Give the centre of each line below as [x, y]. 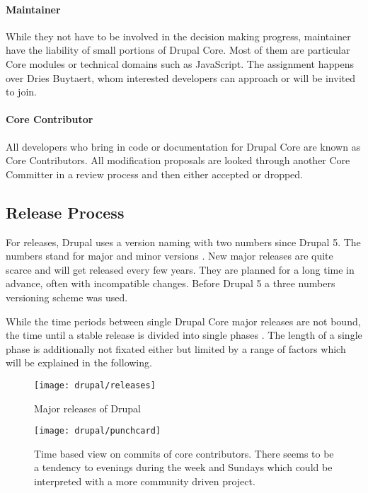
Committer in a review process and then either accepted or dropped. [154, 174]
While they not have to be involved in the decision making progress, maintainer [178, 36]
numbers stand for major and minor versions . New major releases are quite [169, 256]
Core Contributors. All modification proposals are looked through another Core [178, 160]
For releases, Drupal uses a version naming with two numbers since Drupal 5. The [183, 242]
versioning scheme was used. [67, 297]
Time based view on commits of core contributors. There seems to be [184, 453]
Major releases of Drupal [87, 408]
